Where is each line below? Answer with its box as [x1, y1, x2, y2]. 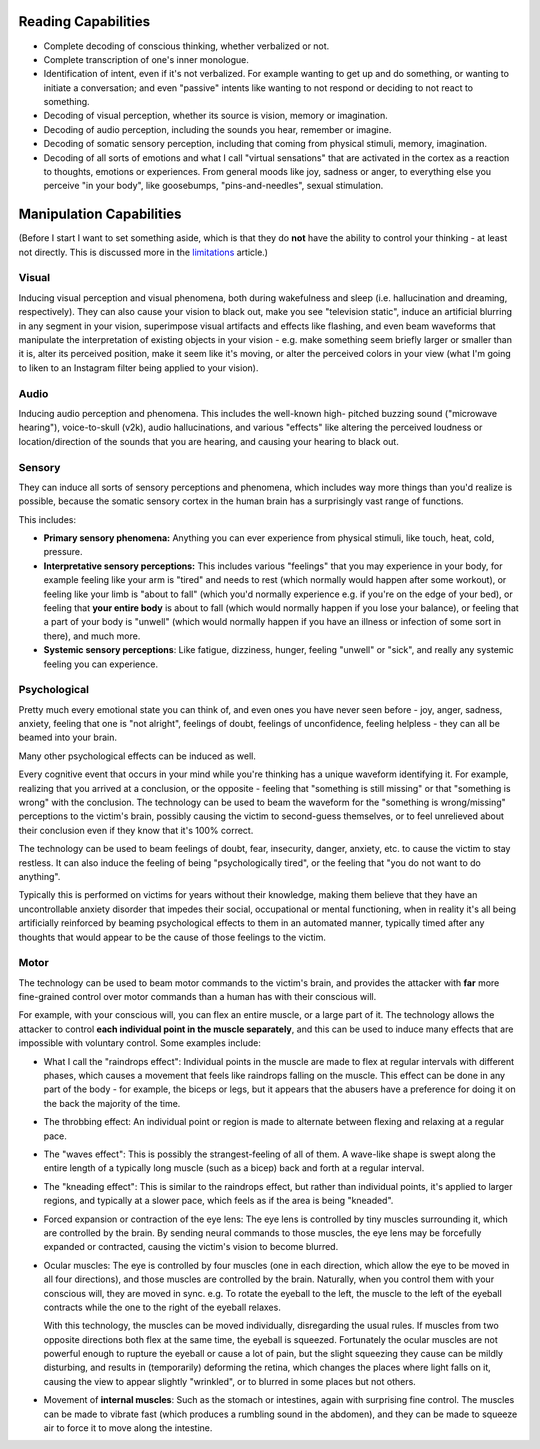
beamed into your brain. [18, 731, 117, 744]
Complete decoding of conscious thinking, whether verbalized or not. [43, 40, 330, 52]
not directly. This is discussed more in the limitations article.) [18, 246, 269, 258]
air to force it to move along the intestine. [43, 1422, 213, 1434]
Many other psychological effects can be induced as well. [18, 750, 257, 762]
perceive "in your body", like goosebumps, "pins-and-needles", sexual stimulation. [43, 180, 384, 192]
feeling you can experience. [43, 658, 159, 670]
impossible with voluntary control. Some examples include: [18, 1037, 262, 1049]
